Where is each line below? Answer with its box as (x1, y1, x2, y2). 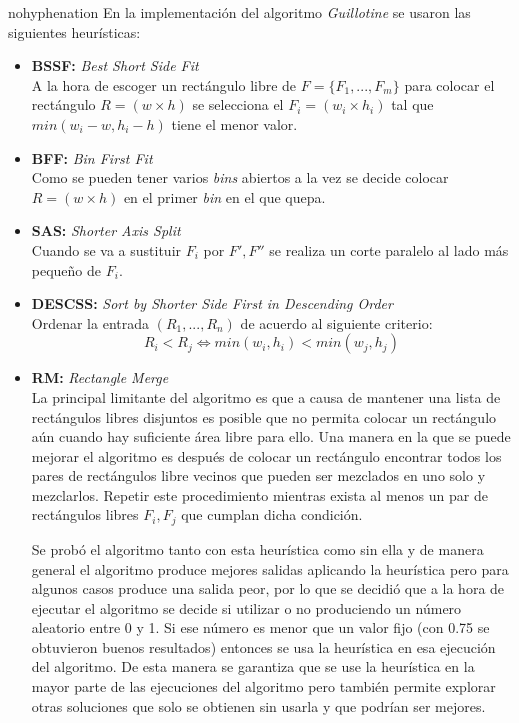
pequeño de (31, 259, 102, 280)
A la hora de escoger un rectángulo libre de (31, 74, 297, 95)
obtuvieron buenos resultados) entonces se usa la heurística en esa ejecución (31, 636, 496, 657)
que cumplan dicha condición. (181, 504, 363, 525)
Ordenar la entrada (31, 312, 149, 333)
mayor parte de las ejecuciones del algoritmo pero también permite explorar (31, 676, 496, 697)
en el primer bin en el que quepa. (123, 186, 326, 207)
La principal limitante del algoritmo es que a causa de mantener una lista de (31, 386, 501, 407)
